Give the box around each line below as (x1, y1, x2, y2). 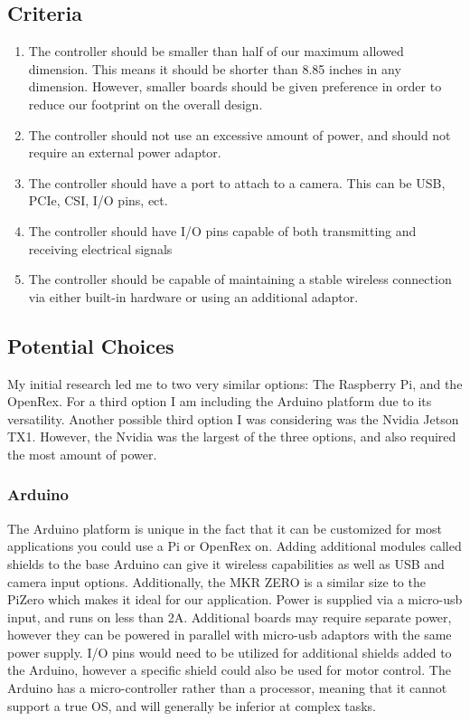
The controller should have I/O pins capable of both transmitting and (28, 221, 417, 240)
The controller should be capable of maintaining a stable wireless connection (28, 270, 452, 289)
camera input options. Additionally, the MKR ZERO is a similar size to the (7, 572, 426, 591)
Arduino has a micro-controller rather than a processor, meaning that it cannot (7, 678, 447, 697)
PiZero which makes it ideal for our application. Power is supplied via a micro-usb (7, 590, 463, 609)
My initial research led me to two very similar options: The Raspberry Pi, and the (7, 374, 463, 393)
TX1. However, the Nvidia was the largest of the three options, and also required (7, 427, 456, 446)
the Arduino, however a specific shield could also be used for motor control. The (7, 660, 451, 679)
